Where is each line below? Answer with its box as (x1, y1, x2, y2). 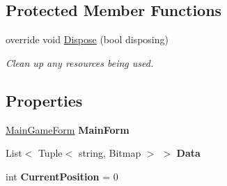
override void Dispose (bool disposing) (6, 32, 169, 47)
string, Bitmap (78, 146, 141, 160)
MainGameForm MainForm (6, 122, 130, 137)
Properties (6, 89, 83, 111)
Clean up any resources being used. (6, 55, 154, 70)
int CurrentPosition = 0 (6, 169, 118, 183)
